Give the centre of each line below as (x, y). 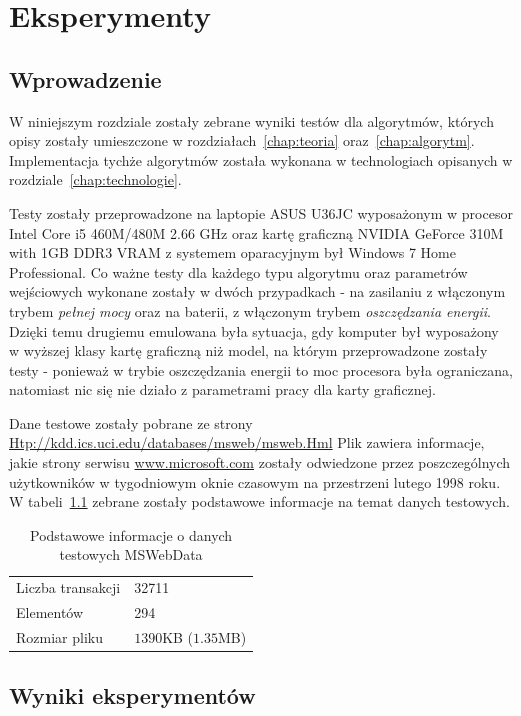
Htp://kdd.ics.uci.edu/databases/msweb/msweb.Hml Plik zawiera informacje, (247, 442)
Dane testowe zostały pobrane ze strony (131, 422)
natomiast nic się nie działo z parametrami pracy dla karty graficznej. (222, 389)
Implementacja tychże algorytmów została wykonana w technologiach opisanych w (261, 159)
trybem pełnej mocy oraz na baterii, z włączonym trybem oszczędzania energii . (250, 310)
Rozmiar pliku (59, 636)
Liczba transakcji (68, 587)
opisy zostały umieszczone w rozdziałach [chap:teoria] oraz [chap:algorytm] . (242, 140)
